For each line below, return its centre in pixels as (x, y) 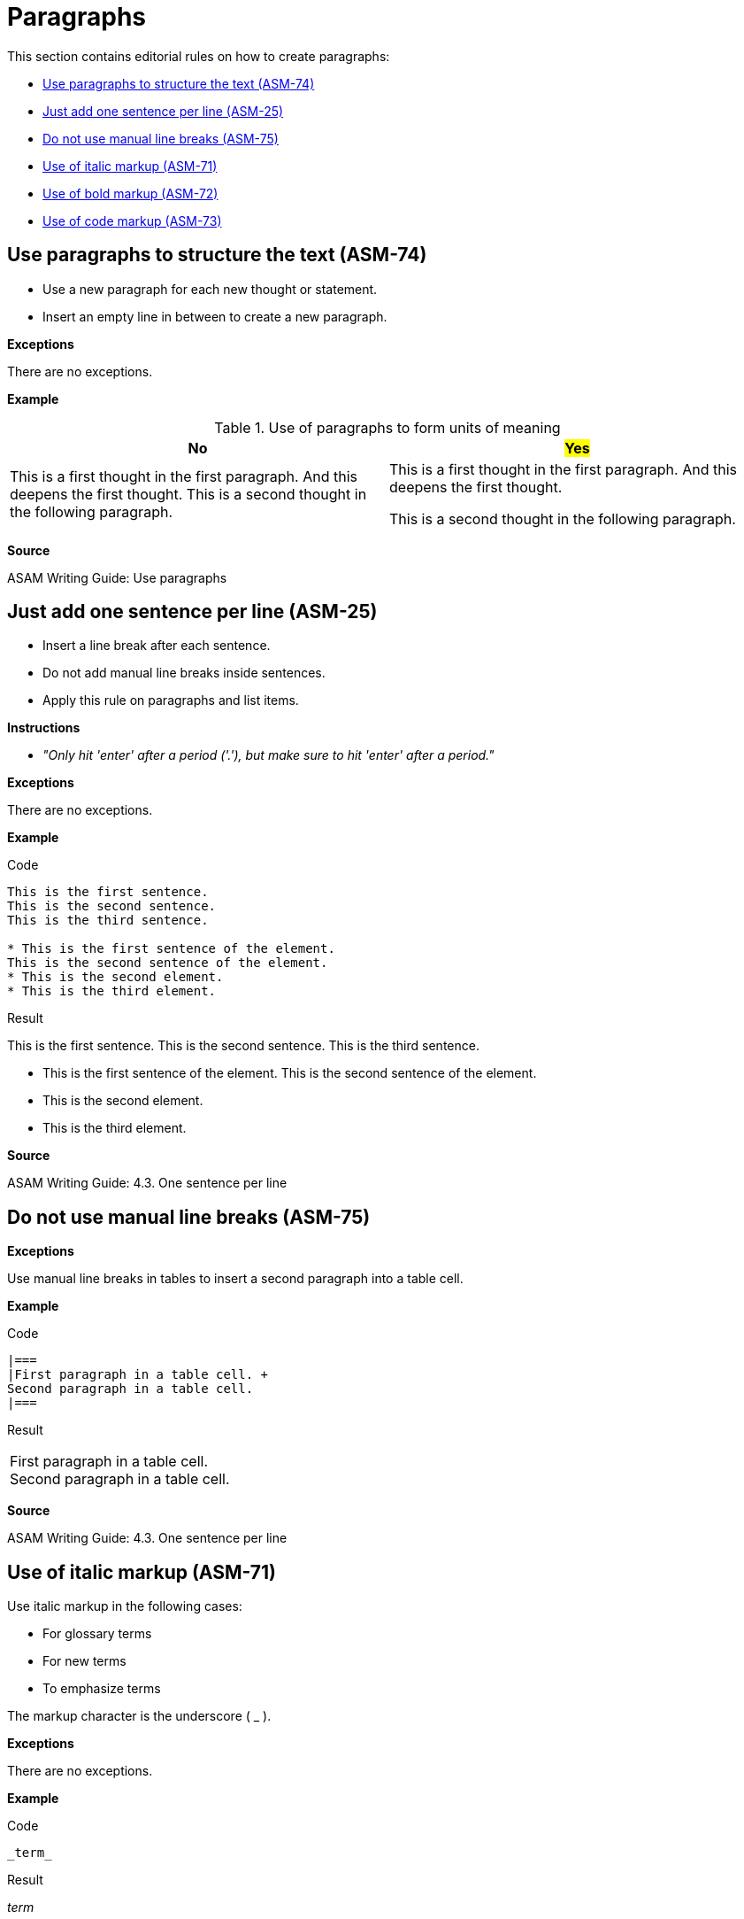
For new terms (84, 1661)
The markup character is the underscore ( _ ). (139, 1716)
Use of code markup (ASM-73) (132, 221)
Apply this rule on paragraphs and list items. (171, 700)
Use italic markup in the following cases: (125, 1606)
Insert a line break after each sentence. (157, 646)
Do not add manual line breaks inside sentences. (184, 673)
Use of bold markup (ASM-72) (130, 193)
